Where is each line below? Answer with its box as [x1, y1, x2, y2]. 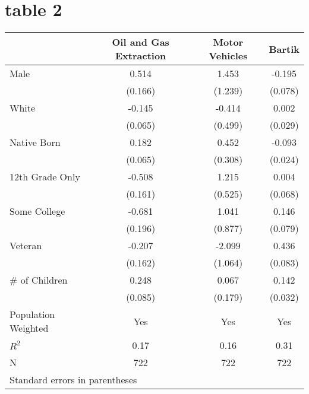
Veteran [10, 239, 42, 253]
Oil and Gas [112, 35, 169, 49]
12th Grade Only [10, 170, 80, 184]
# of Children [10, 273, 68, 287]
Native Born [10, 135, 61, 150]
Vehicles [209, 49, 248, 63]
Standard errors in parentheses [10, 373, 137, 387]
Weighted [10, 321, 49, 335]
